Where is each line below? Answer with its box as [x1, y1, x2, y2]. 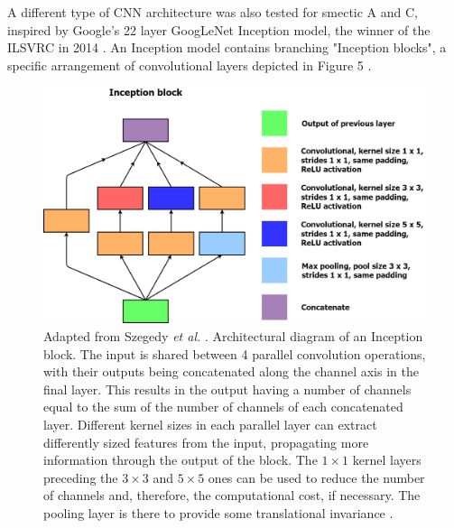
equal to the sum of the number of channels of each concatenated [43, 397, 403, 416]
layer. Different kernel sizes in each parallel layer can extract [43, 415, 377, 434]
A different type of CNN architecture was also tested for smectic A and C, [7, 3, 418, 21]
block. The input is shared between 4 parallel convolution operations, [43, 344, 426, 363]
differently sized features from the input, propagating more [43, 432, 369, 451]
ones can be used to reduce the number [208, 468, 425, 486]
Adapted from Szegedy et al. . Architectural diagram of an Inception [43, 327, 423, 346]
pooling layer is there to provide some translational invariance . [43, 504, 394, 522]
